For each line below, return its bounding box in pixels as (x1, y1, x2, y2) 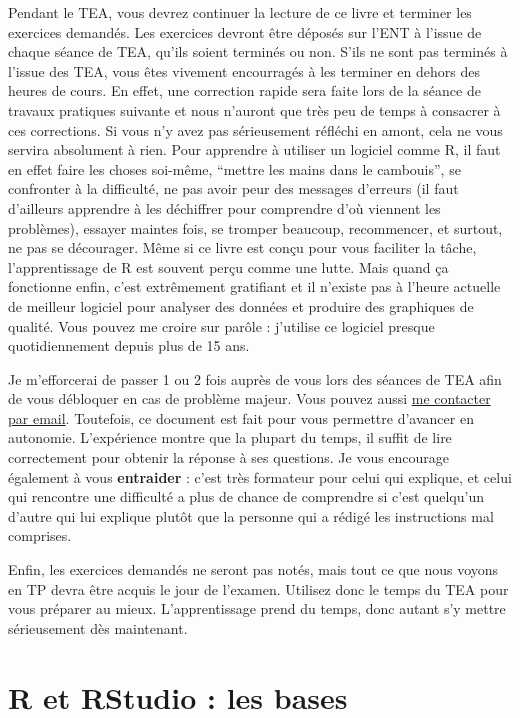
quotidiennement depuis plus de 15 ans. (8, 335, 250, 356)
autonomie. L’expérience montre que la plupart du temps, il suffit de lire (8, 427, 452, 448)
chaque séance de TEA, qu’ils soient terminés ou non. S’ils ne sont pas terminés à (8, 41, 508, 62)
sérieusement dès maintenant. (8, 617, 188, 638)
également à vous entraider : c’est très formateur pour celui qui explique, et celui (8, 466, 512, 487)
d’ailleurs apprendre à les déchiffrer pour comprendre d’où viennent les (8, 197, 441, 218)
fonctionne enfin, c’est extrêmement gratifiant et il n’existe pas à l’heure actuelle (8, 276, 501, 297)
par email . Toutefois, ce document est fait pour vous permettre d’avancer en (8, 407, 474, 428)
